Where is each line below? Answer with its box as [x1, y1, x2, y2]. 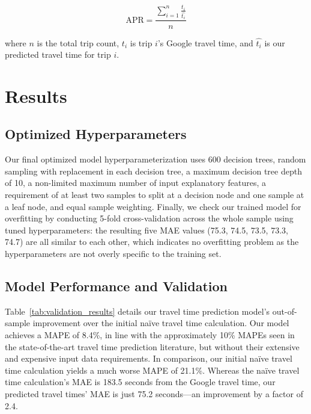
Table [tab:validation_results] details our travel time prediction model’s [5, 304, 270, 317]
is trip [130, 36, 152, 49]
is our [264, 36, 285, 49]
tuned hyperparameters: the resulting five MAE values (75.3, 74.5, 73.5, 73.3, [5, 223, 288, 236]
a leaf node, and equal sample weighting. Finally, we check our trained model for [5, 200, 301, 212]
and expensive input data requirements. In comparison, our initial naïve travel [5, 352, 292, 365]
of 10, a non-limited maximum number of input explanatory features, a [5, 176, 267, 189]
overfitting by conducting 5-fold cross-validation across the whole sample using [5, 212, 294, 224]
